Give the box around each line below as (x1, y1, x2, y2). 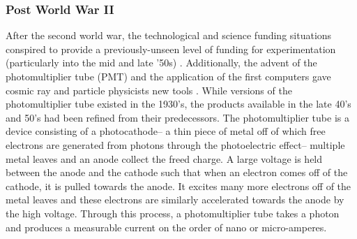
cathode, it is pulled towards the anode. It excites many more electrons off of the (6, 178, 351, 193)
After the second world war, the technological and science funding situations (6, 28, 332, 43)
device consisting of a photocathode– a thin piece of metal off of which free (6, 124, 326, 138)
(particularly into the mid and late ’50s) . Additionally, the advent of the (6, 55, 317, 70)
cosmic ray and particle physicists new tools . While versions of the (6, 82, 292, 97)
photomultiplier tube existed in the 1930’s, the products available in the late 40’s (6, 96, 351, 111)
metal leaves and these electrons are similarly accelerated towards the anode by (6, 192, 344, 207)
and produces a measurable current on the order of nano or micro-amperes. (6, 219, 327, 234)
